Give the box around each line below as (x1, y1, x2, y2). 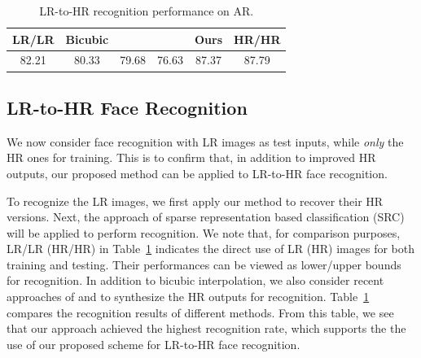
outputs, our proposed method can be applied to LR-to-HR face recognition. (7, 164, 388, 181)
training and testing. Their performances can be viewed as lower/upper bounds (7, 255, 401, 273)
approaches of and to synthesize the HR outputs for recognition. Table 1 (7, 288, 370, 305)
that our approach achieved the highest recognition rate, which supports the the (7, 320, 406, 337)
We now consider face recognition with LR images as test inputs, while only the (7, 133, 404, 150)
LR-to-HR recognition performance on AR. (39, 2, 254, 19)
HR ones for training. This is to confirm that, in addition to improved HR (7, 149, 376, 166)
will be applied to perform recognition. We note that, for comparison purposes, (7, 224, 401, 241)
